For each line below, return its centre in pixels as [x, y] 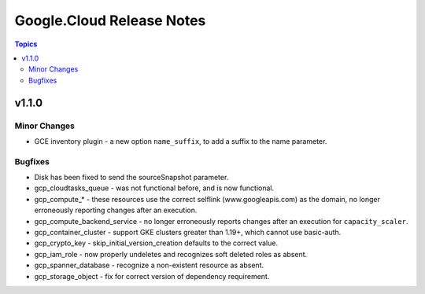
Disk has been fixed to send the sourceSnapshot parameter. [131, 178]
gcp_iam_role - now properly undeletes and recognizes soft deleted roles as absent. [171, 254]
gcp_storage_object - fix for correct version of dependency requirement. [152, 276]
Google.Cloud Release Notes [110, 20]
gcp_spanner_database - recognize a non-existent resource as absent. [149, 265]
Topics [26, 44]
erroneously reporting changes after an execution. [116, 210]
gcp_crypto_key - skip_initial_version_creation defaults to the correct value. [156, 243]
